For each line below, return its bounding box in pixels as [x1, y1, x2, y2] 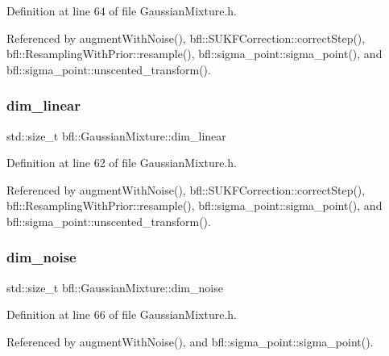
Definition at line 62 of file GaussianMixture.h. [6, 154, 237, 171]
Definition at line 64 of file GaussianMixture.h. [6, 2, 237, 19]
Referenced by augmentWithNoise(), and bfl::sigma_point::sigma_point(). [6, 333, 374, 350]
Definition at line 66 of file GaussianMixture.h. [6, 306, 237, 323]
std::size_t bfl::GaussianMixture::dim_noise [6, 279, 223, 295]
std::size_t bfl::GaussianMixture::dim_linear [6, 127, 226, 144]
